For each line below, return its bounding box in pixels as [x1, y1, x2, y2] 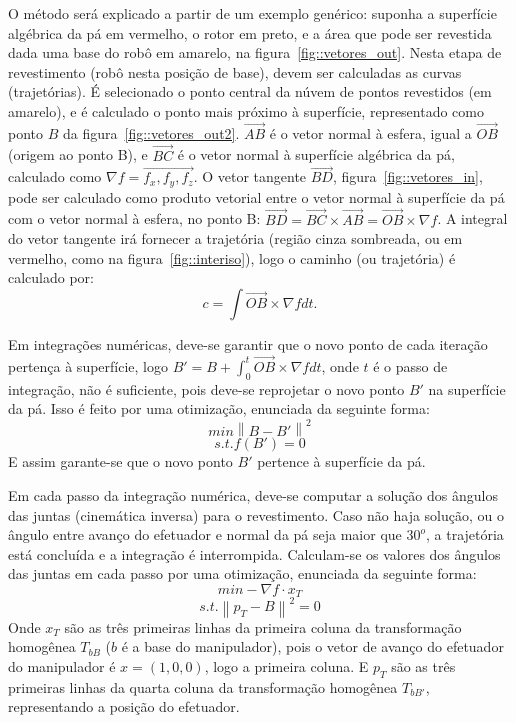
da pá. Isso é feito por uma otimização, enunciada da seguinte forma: [8, 398, 430, 419]
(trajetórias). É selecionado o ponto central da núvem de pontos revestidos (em [8, 81, 492, 102]
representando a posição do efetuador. [8, 696, 240, 717]
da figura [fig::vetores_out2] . [62, 122, 240, 143]
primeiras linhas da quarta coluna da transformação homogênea [8, 676, 398, 697]
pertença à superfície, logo [8, 355, 168, 376]
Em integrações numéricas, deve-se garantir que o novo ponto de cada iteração [8, 334, 488, 355]
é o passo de [373, 355, 448, 376]
